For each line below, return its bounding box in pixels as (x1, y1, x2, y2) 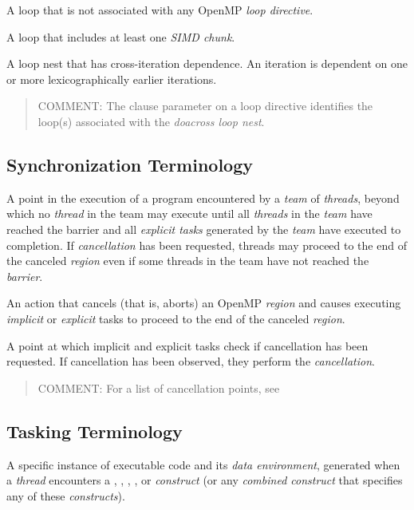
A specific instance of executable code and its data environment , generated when (6, 456, 400, 472)
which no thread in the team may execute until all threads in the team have (6, 205, 373, 222)
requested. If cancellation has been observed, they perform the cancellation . (6, 353, 375, 370)
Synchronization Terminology (6, 152, 254, 176)
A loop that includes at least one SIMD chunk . (6, 28, 235, 45)
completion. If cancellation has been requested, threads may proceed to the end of (6, 236, 407, 253)
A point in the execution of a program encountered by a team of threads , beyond (6, 189, 400, 206)
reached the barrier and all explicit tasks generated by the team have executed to (6, 220, 401, 237)
